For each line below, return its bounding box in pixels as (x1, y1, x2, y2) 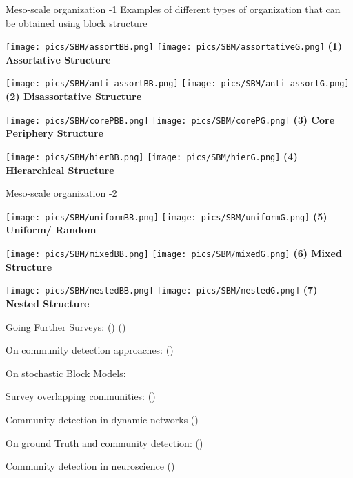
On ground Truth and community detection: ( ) (6, 435, 203, 450)
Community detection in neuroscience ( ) (6, 459, 175, 473)
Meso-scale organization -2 (6, 186, 117, 200)
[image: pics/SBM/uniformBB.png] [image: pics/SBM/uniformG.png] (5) (6, 209, 327, 223)
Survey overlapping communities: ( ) (6, 389, 156, 403)
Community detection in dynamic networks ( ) (6, 412, 199, 426)
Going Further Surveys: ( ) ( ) (6, 319, 126, 334)
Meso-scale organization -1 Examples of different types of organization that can (6, 2, 341, 16)
